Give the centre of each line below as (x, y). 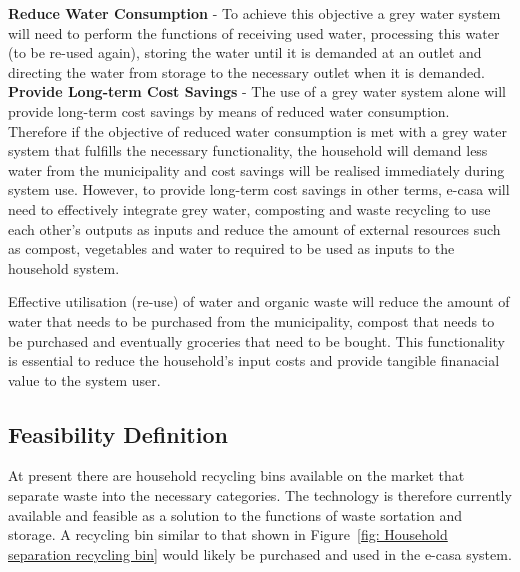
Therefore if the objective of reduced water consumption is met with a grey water (257, 130)
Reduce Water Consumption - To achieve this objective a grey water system (254, 13)
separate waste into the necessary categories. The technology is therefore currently (260, 495)
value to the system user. (84, 379)
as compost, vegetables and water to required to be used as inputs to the (231, 248)
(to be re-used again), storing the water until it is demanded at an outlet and (245, 52)
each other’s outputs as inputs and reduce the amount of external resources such (254, 228)
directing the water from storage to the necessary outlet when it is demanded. (246, 71)
